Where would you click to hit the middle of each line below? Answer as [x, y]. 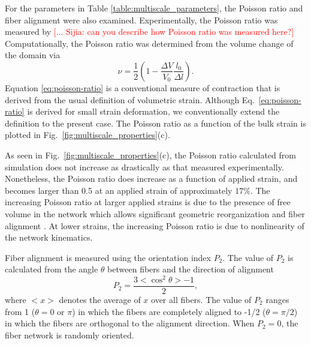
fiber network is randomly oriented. [70, 334]
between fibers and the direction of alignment [191, 269]
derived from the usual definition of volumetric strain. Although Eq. [130, 99]
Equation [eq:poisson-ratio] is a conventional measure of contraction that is [143, 87]
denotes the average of [100, 300]
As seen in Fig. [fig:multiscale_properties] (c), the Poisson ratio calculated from [150, 154]
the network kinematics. [49, 237]
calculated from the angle [52, 269]
